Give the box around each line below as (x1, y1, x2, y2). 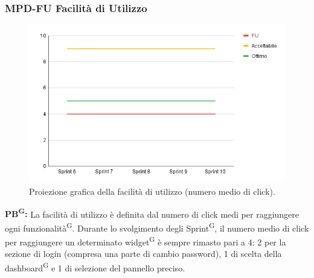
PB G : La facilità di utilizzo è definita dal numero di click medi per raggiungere (5, 206, 300, 220)
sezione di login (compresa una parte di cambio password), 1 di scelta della (5, 247, 282, 260)
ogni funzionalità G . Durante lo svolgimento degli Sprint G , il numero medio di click (5, 220, 309, 234)
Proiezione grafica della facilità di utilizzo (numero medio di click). (29, 185, 275, 197)
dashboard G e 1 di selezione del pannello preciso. (5, 259, 185, 274)
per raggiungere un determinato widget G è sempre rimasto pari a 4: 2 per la (5, 234, 286, 248)
